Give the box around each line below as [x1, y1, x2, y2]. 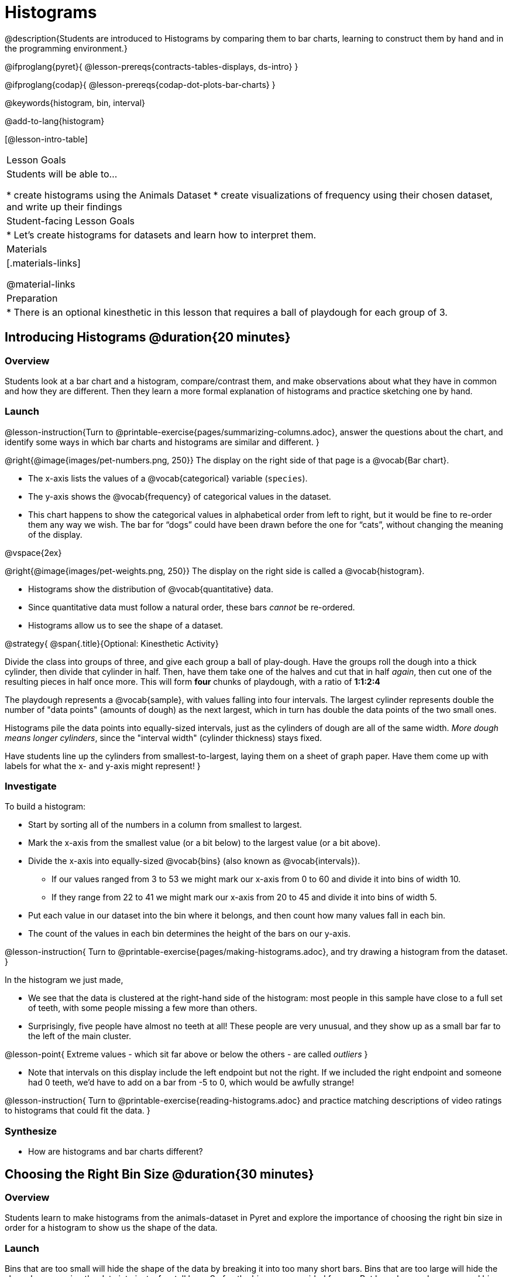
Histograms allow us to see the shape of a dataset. [28, 620, 224, 630]
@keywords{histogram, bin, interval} [5, 97, 146, 108]
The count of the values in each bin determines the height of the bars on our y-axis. [28, 928, 351, 939]
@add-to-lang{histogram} [5, 115, 105, 126]
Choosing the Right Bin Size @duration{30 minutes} [5, 1166, 314, 1182]
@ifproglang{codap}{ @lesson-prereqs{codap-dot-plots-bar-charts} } [5, 79, 276, 90]
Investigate [5, 780, 57, 793]
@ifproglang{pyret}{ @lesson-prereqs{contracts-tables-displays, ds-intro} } [5, 61, 298, 71]
